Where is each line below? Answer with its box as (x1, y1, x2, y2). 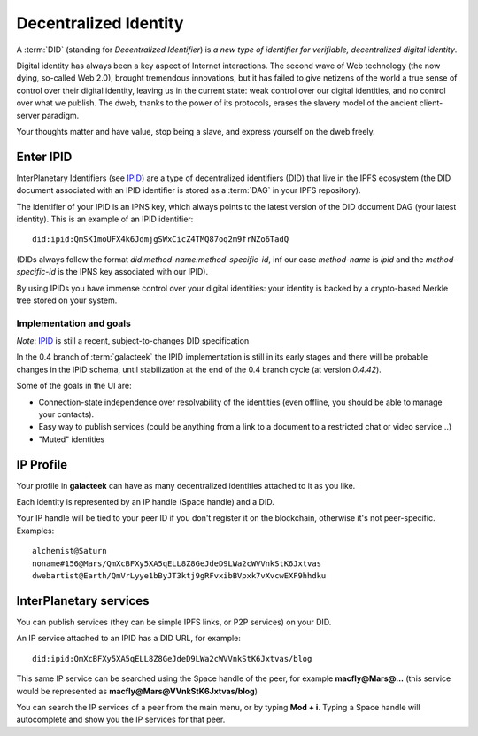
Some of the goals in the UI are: (16, 381, 132, 391)
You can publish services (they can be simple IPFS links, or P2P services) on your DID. (16, 616, 332, 627)
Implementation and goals (16, 317, 132, 329)
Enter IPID (16, 149, 73, 164)
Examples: (16, 525, 55, 536)
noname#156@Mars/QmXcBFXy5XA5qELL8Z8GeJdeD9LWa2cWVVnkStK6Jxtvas (32, 558, 322, 569)
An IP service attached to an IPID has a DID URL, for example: (16, 633, 241, 644)
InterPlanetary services (16, 593, 150, 608)
